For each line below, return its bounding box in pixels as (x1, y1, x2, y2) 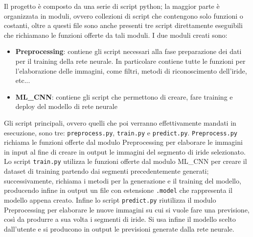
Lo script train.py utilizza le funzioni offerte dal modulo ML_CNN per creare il (4, 156, 247, 166)
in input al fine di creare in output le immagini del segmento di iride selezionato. (4, 146, 246, 157)
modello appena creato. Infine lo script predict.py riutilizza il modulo (4, 194, 216, 205)
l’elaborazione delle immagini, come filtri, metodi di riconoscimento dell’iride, (15, 65, 247, 76)
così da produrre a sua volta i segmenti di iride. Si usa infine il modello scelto (4, 214, 236, 224)
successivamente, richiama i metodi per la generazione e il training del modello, (4, 175, 241, 185)
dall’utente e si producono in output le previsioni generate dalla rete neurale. (4, 223, 234, 234)
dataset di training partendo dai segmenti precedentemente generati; (4, 166, 209, 176)
